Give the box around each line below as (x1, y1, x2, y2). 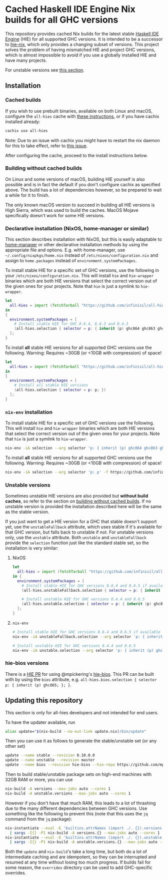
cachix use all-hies (5, 128, 48, 133)
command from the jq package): (5, 816, 72, 822)
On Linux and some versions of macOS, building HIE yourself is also (5, 176, 145, 182)
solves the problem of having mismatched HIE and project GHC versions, (5, 47, 155, 53)
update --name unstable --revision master (5, 757, 95, 763)
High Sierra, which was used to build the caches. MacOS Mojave (5, 207, 138, 213)
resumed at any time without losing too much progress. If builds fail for (5, 859, 151, 865)
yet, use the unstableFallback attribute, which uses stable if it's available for (5, 524, 162, 530)
